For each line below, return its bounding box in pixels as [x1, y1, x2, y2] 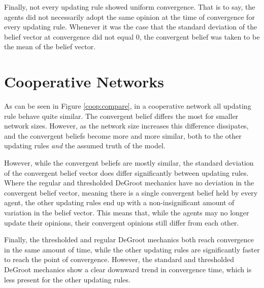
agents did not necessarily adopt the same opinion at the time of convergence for [4, 11, 255, 22]
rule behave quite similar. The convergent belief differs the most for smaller [4, 110, 239, 121]
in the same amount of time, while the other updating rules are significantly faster [4, 244, 260, 254]
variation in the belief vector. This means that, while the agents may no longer [4, 207, 249, 218]
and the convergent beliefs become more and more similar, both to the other [4, 130, 242, 141]
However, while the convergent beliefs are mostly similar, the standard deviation [4, 157, 254, 168]
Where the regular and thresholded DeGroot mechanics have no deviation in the [4, 177, 254, 188]
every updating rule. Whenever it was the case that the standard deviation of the [4, 21, 257, 32]
